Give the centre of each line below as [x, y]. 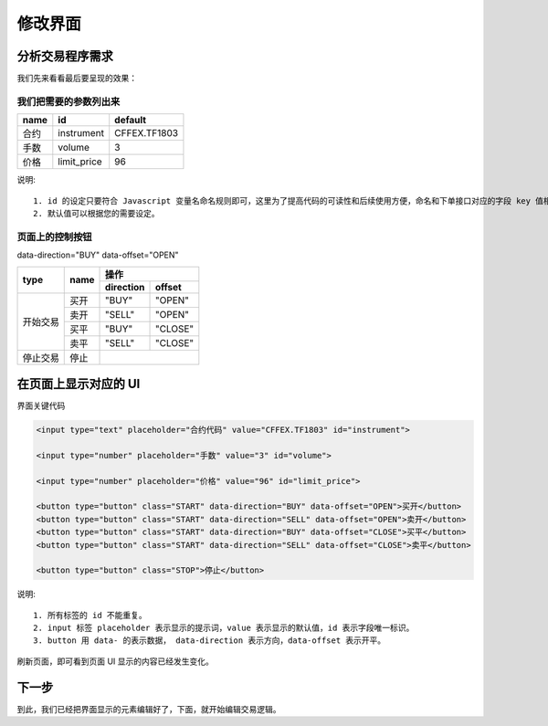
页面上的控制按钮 [54, 237]
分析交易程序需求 [65, 56]
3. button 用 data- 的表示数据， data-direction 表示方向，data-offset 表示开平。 [210, 641]
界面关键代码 [41, 405]
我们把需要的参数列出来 [68, 101]
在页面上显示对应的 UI [79, 384]
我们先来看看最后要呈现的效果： [77, 79]
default [130, 121]
